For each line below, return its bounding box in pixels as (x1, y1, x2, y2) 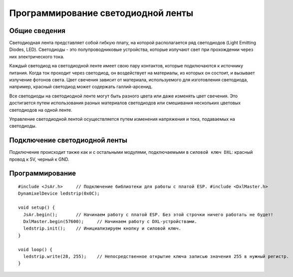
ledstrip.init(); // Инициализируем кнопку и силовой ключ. (23, 226, 182, 232)
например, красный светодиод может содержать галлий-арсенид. (9, 84, 153, 90)
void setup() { (18, 205, 55, 211)
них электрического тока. (9, 53, 64, 59)
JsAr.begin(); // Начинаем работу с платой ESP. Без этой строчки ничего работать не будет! (23, 212, 274, 217)
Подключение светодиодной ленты (9, 136, 127, 145)
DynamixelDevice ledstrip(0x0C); (18, 191, 100, 197)
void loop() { (18, 247, 52, 252)
